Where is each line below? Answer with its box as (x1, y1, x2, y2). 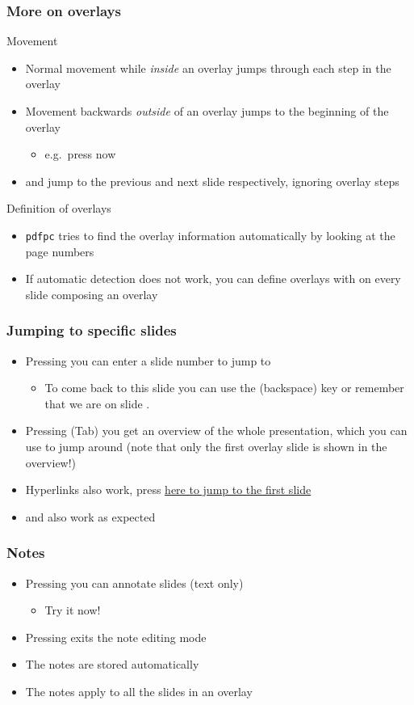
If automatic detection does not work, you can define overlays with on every (25, 270, 401, 287)
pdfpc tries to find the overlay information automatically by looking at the (25, 226, 395, 243)
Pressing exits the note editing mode (25, 628, 207, 645)
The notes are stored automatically (25, 656, 199, 673)
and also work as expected (25, 508, 156, 525)
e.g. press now (44, 146, 116, 163)
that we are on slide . (44, 395, 150, 412)
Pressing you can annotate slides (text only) (25, 574, 244, 591)
